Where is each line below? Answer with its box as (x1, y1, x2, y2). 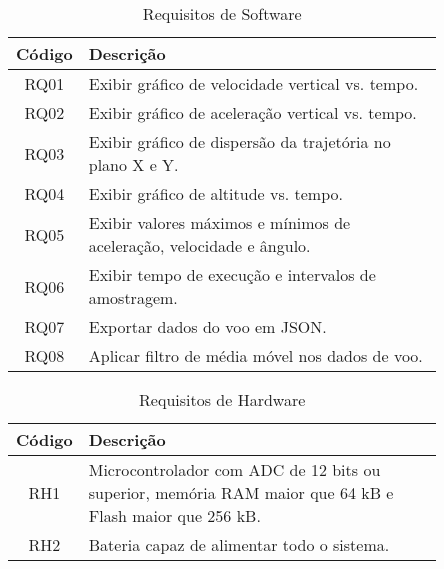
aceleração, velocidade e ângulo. (88, 234, 311, 257)
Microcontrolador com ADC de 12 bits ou (88, 458, 381, 481)
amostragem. (88, 286, 178, 309)
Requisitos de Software (142, 2, 302, 25)
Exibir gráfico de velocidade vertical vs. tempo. (88, 72, 419, 95)
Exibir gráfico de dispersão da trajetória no (88, 130, 391, 153)
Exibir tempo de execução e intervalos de (88, 263, 376, 286)
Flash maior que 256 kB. (88, 504, 261, 527)
